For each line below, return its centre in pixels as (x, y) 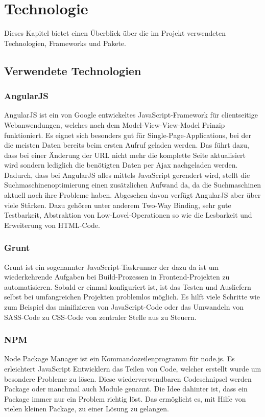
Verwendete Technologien (73, 70)
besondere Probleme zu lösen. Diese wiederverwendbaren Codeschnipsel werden (128, 378)
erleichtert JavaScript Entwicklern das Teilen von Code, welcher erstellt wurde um (133, 369)
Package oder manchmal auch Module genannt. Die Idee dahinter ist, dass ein (126, 389)
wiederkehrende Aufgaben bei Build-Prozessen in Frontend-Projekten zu (117, 277)
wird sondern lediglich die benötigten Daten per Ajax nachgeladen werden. (121, 165)
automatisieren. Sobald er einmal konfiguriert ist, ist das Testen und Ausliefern (128, 286)
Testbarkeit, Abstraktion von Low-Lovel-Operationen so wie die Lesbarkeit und (128, 215)
